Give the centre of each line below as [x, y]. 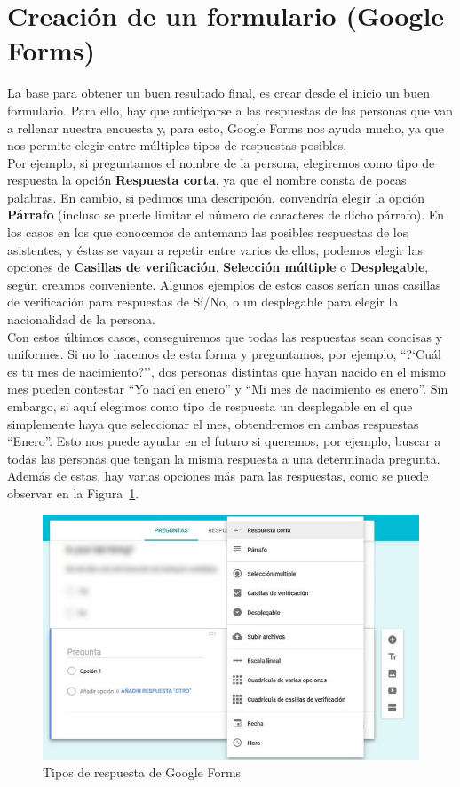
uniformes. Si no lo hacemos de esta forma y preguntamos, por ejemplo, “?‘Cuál [224, 354]
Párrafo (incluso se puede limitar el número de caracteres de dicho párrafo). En [226, 215]
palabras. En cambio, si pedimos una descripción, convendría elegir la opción [216, 197]
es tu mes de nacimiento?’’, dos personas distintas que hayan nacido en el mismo [226, 371]
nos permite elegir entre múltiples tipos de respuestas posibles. [177, 145]
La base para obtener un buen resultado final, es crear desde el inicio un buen [218, 93]
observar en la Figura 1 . [73, 493]
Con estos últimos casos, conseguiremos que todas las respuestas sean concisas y [225, 336]
